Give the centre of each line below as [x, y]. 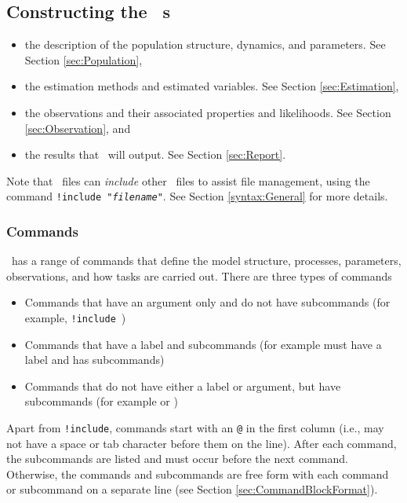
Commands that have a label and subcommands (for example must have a [203, 344]
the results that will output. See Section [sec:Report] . [155, 154]
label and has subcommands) [94, 360]
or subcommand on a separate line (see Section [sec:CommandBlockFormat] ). [192, 489]
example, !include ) [75, 318]
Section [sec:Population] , [84, 59]
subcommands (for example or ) [101, 401]
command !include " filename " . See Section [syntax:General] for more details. [197, 196]
